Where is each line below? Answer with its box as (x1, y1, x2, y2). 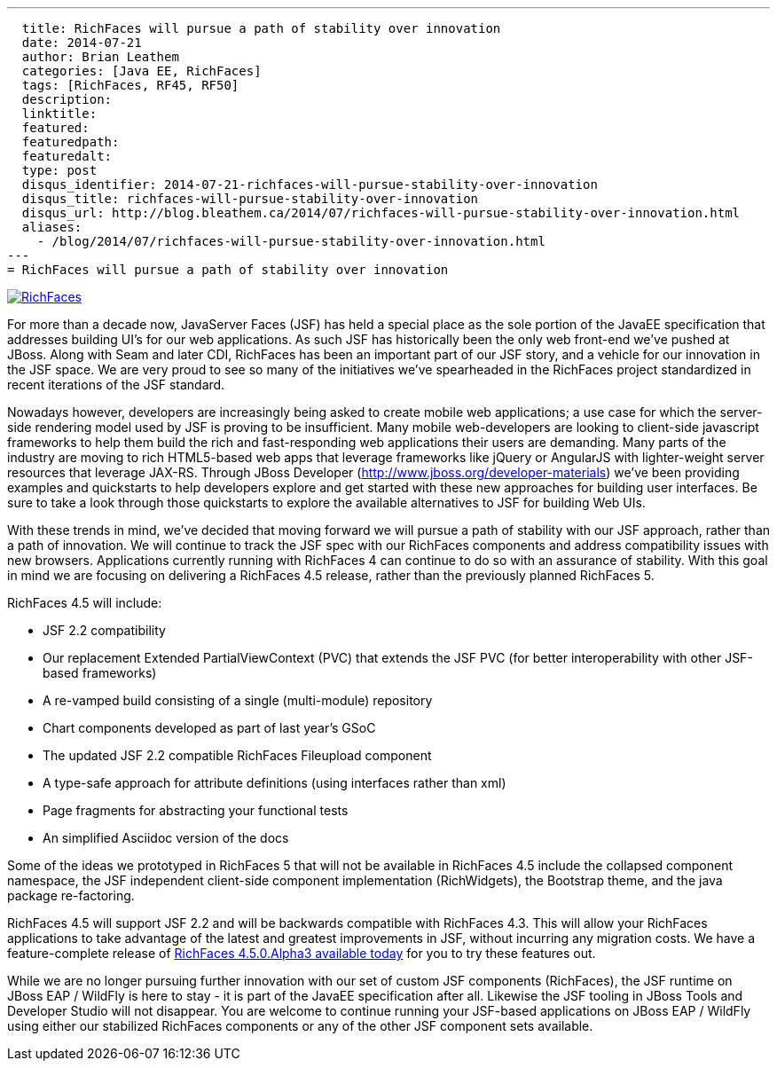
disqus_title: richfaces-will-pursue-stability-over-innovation (21, 192, 479, 206)
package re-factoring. (7, 888, 135, 903)
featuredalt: (21, 149, 113, 163)
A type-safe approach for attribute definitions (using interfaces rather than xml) (43, 775, 506, 790)
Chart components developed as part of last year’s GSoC (43, 720, 376, 735)
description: (21, 92, 113, 106)
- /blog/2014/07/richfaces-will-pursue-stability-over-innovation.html (36, 234, 545, 248)
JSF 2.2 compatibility (43, 623, 166, 638)
